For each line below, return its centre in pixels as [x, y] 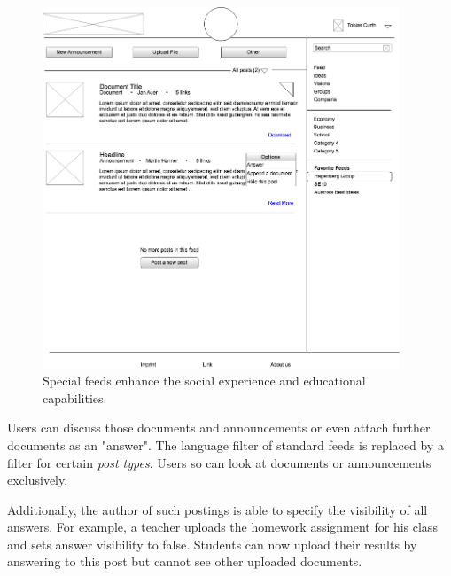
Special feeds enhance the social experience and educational [204, 381]
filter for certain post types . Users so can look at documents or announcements [219, 462]
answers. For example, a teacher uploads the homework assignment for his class [222, 527]
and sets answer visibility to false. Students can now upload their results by [212, 544]
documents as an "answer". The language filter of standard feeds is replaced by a [225, 444]
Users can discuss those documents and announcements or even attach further [219, 428]
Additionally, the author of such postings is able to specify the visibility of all [218, 509]
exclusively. [38, 480]
